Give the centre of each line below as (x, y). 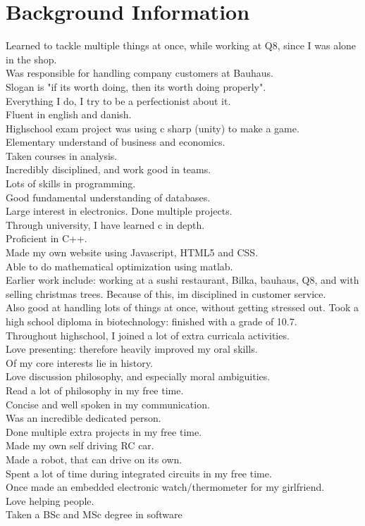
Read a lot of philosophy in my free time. (95, 390)
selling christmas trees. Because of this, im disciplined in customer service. (166, 293)
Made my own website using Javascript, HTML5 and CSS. (132, 252)
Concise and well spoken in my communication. (108, 404)
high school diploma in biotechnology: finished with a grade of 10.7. (151, 321)
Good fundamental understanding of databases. (108, 197)
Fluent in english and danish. (69, 114)
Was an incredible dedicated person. (83, 418)
